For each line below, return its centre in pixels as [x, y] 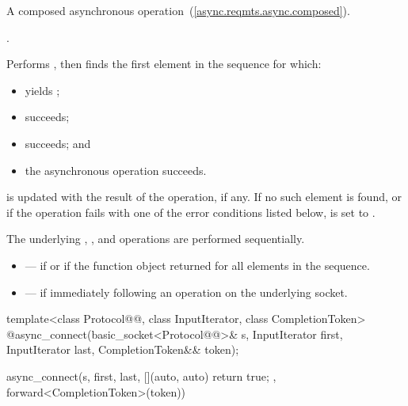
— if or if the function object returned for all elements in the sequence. [197, 265]
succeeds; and [58, 143]
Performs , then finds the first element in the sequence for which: [164, 64]
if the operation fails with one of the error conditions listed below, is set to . [191, 212]
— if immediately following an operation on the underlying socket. [186, 292]
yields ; [42, 90]
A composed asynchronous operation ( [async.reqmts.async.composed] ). [178, 10]
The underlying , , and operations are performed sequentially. [156, 239]
